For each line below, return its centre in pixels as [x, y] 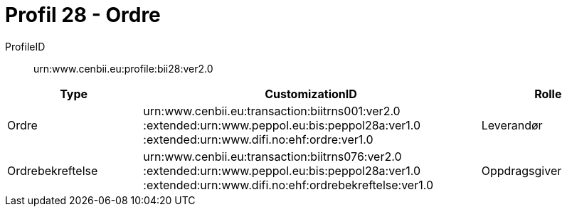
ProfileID [25, 46]
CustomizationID [311, 94]
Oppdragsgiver [521, 170]
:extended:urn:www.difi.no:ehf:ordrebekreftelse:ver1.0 [288, 185]
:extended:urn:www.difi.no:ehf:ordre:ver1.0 [258, 139]
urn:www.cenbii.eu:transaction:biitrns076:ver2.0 [272, 156]
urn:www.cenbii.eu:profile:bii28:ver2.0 [123, 68]
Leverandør [512, 125]
